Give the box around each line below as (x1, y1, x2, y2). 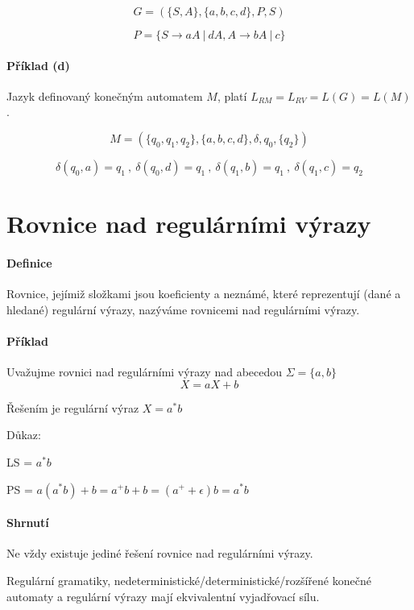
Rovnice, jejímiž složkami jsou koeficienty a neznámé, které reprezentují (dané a (6, 285, 401, 302)
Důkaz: (6, 426, 41, 443)
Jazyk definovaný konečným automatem (6, 87, 203, 104)
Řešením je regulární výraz (6, 399, 139, 416)
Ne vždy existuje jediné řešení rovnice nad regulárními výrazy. (6, 545, 313, 562)
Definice (6, 254, 52, 271)
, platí (217, 87, 247, 104)
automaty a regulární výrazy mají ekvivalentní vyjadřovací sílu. (6, 587, 320, 604)
